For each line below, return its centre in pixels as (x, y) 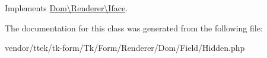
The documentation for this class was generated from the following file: (134, 28)
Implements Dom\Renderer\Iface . (66, 8)
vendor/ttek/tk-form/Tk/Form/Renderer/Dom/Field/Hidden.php (125, 48)
